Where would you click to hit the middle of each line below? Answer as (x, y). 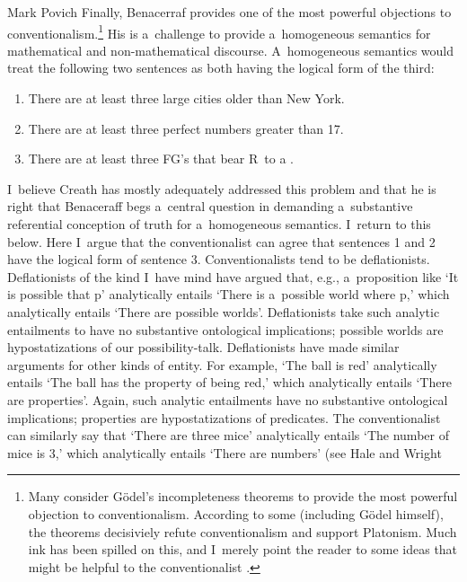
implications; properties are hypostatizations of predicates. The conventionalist (224, 417)
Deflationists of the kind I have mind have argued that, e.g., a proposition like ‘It (233, 276)
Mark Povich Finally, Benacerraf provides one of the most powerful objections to (229, 12)
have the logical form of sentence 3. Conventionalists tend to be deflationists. (219, 259)
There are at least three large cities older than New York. (186, 98)
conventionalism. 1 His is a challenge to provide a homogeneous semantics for (219, 31)
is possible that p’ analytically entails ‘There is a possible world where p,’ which (229, 294)
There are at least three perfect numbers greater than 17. (186, 128)
